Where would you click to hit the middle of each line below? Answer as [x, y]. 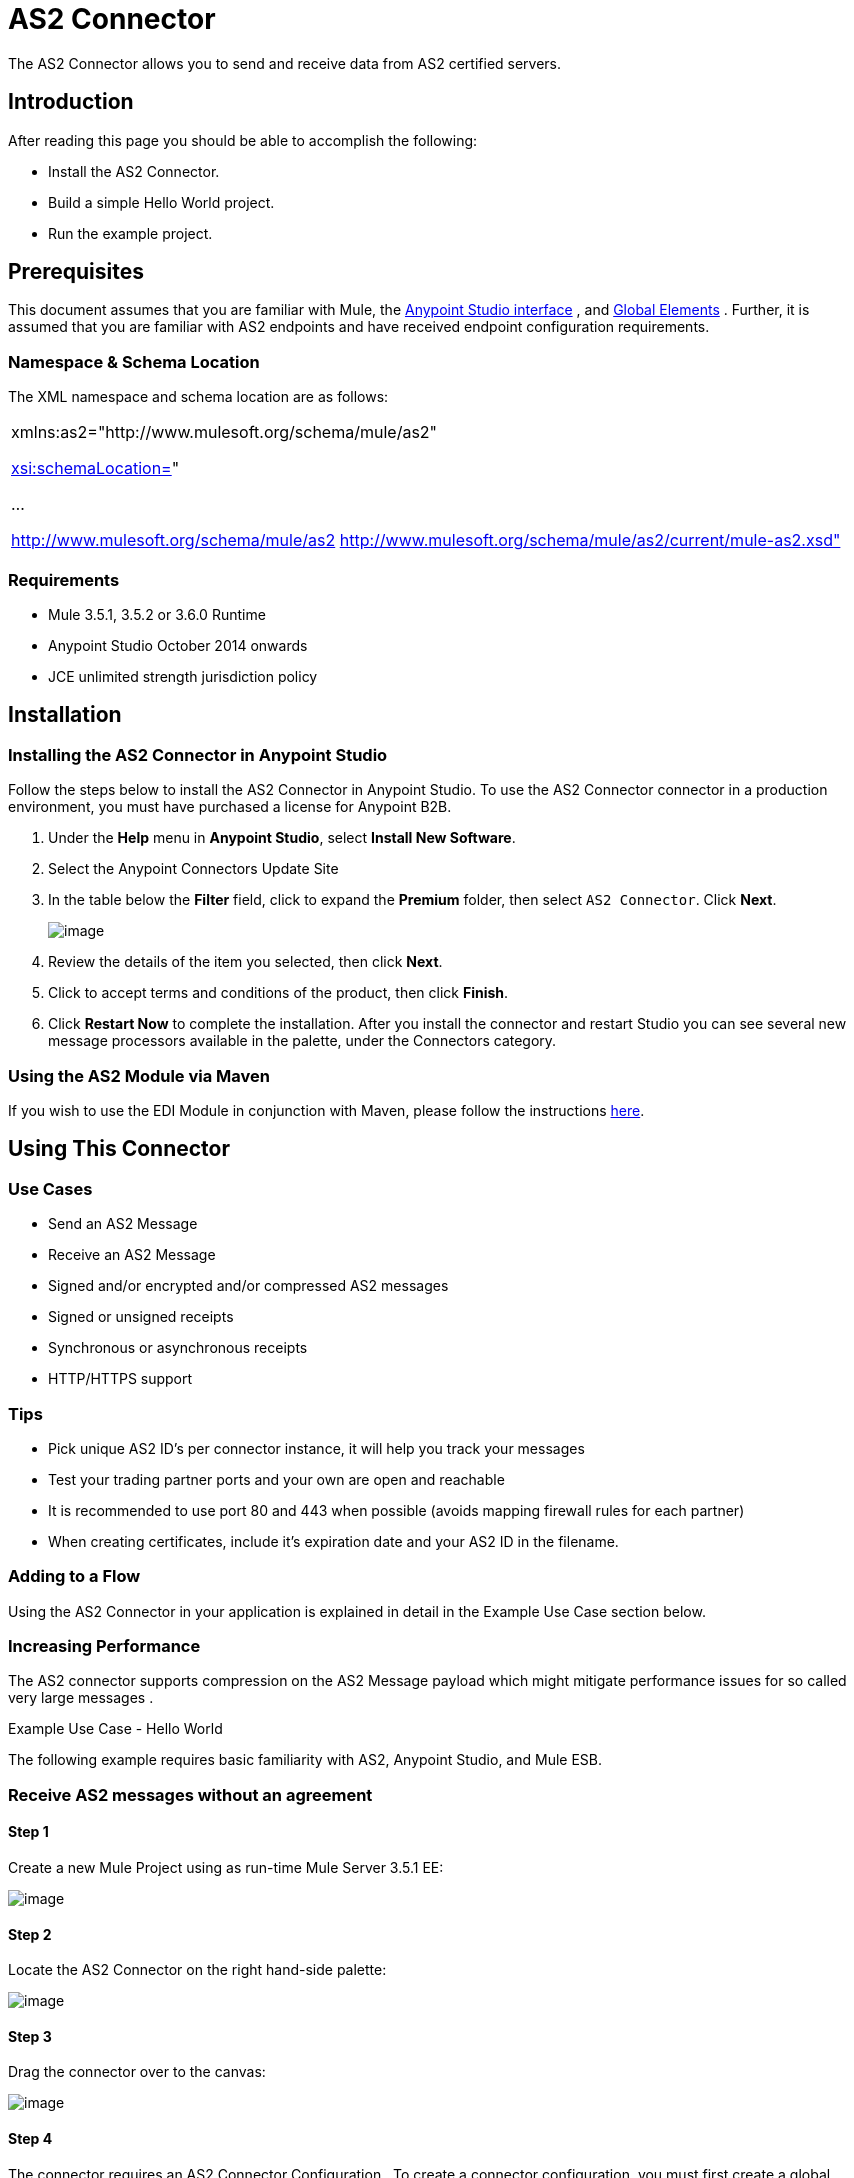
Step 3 [30, 2036]
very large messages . [81, 1698]
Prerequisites [76, 272]
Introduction [71, 102]
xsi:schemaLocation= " [95, 468]
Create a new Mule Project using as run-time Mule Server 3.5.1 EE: [226, 1867]
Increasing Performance [104, 1646]
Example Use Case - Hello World [115, 1729]
